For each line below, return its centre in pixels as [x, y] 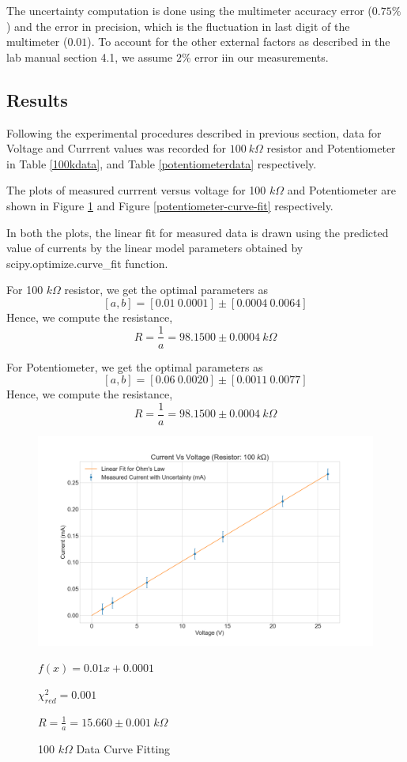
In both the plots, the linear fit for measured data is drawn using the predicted [198, 232]
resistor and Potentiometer [331, 148]
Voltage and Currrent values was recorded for [117, 148]
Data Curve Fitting [123, 748]
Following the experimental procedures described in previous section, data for [194, 132]
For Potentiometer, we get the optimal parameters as [135, 366]
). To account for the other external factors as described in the [239, 41]
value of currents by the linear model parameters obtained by [155, 248]
